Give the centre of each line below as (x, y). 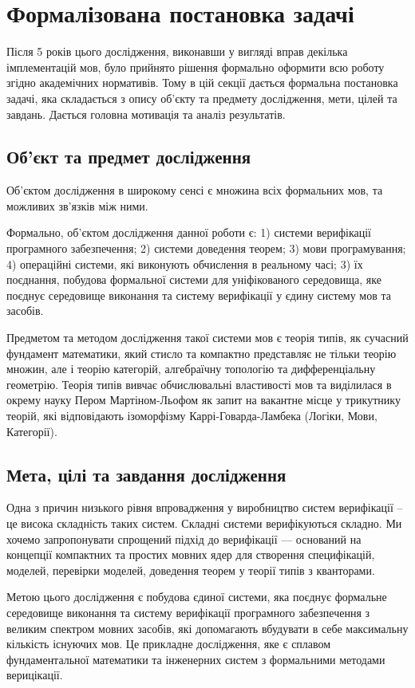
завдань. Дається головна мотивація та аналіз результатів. (146, 114)
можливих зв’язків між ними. (77, 205)
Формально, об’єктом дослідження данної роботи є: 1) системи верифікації (189, 232)
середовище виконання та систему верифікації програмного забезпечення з (188, 612)
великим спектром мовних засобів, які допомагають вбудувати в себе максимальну (207, 628)
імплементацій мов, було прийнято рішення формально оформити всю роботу (196, 67)
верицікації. (35, 675)
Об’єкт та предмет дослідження (129, 157)
